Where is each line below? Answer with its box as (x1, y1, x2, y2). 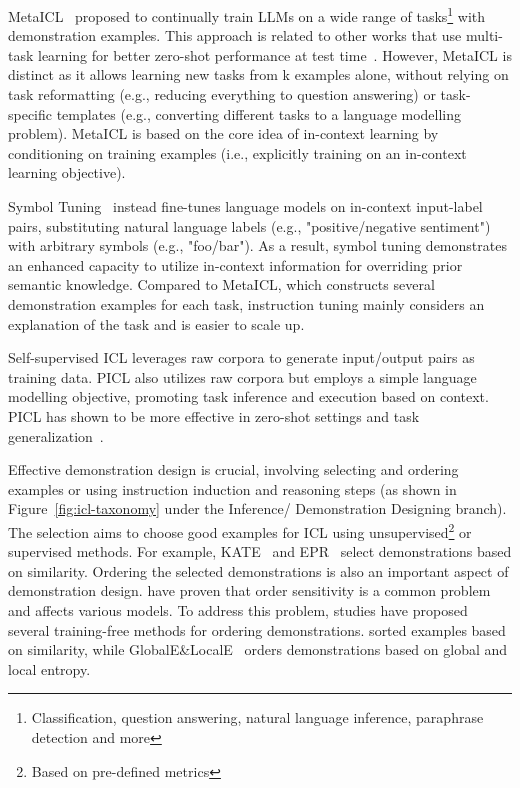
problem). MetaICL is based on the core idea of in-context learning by (8, 123, 439, 144)
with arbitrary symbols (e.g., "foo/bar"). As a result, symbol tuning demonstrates (8, 235, 507, 256)
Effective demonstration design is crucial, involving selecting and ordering (8, 459, 459, 480)
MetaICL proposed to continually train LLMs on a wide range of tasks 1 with (8, 3, 486, 26)
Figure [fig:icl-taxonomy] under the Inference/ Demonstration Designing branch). (8, 498, 507, 519)
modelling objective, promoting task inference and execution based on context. (8, 386, 489, 407)
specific (8, 103, 53, 124)
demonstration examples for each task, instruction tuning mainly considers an (8, 293, 485, 314)
